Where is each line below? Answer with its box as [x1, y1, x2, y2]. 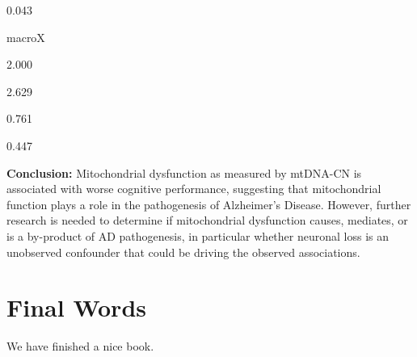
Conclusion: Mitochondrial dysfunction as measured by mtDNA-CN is [6, 164, 362, 181]
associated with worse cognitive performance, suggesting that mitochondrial [6, 180, 381, 197]
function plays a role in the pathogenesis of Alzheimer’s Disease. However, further [6, 195, 411, 212]
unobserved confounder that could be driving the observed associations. [6, 243, 360, 260]
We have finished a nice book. [6, 338, 154, 355]
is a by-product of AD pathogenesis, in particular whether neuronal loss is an [6, 227, 389, 244]
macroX [6, 28, 45, 45]
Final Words [6, 291, 146, 324]
